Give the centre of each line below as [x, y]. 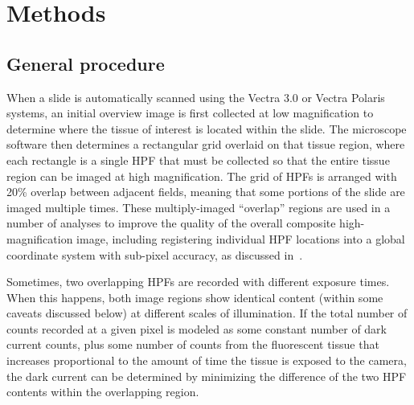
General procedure [86, 63]
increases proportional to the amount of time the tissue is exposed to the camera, [207, 360]
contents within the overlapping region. [103, 392]
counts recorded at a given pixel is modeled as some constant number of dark [197, 328]
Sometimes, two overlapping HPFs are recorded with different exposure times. [198, 282]
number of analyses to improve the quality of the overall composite [171, 223]
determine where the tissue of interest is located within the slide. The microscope [207, 128]
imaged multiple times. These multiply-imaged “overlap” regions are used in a [199, 207]
